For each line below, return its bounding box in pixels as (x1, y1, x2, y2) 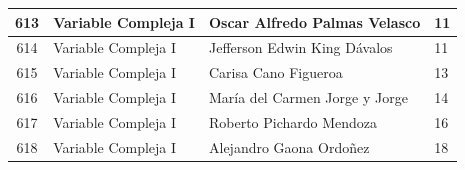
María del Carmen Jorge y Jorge (208, 87, 408, 108)
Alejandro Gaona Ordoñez (208, 136, 370, 157)
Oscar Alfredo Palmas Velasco (208, 11, 421, 32)
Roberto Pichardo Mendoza (208, 111, 378, 132)
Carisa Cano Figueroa (208, 62, 343, 83)
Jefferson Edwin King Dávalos (208, 37, 393, 58)
